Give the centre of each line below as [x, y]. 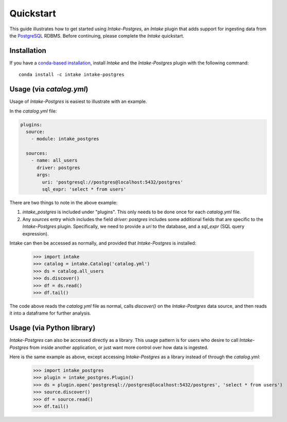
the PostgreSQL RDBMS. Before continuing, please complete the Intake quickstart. [97, 35]
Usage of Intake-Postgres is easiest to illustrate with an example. [78, 102]
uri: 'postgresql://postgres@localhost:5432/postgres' [113, 182]
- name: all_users [54, 160]
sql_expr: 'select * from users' [84, 189]
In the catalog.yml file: [33, 111]
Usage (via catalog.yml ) [49, 89]
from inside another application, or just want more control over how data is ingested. [119, 347]
